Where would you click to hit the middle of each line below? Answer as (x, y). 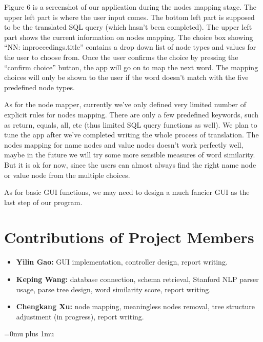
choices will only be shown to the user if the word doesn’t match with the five (126, 77)
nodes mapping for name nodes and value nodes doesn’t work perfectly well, (124, 144)
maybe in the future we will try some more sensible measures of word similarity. (130, 155)
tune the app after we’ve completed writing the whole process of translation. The (131, 135)
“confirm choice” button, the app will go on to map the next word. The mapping (131, 67)
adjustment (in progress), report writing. (80, 316)
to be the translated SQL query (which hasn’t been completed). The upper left (128, 27)
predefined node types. (39, 87)
